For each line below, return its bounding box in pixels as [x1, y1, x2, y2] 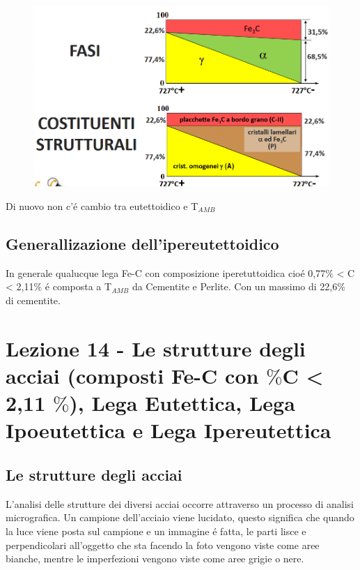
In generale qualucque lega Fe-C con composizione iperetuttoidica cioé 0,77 [6, 265, 326, 280]
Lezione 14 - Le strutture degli [6, 333, 306, 362]
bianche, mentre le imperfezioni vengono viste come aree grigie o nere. [6, 551, 304, 566]
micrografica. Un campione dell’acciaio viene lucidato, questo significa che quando [6, 510, 354, 525]
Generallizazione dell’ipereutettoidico [6, 233, 279, 255]
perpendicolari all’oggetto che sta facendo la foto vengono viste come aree [6, 537, 320, 552]
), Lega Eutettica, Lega [69, 389, 295, 417]
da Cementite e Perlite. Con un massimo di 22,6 [132, 279, 338, 294]
